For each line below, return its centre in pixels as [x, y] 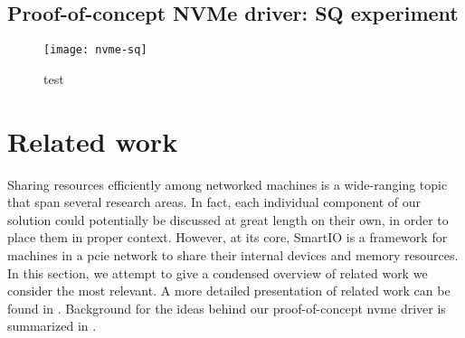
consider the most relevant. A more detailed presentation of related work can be [229, 291]
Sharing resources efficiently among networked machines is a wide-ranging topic [228, 184]
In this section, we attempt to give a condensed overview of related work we [218, 272]
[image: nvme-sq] [95, 50]
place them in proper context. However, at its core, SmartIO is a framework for [228, 237]
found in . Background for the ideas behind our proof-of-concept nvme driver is [227, 308]
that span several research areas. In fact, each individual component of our [214, 202]
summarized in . [52, 326]
